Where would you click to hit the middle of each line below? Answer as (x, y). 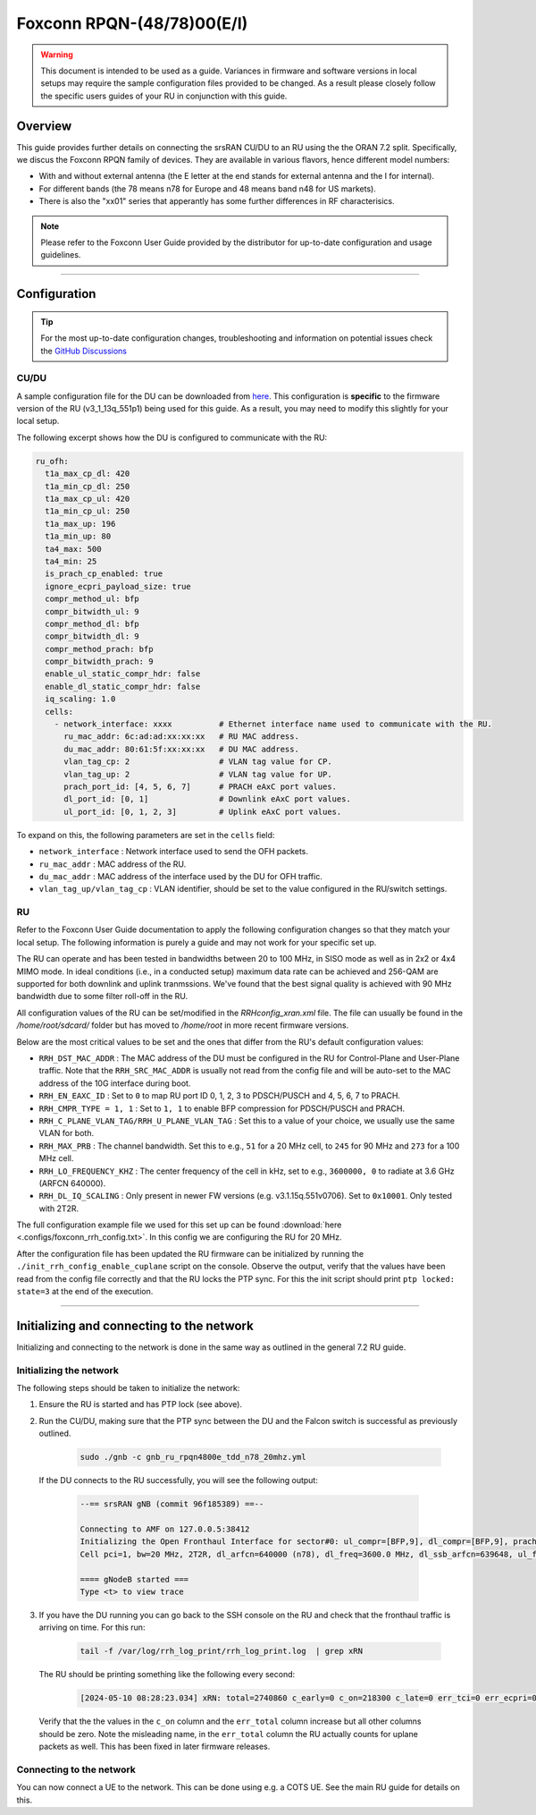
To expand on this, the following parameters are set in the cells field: (146, 835)
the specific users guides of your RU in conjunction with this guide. (164, 96)
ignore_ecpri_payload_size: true (118, 586)
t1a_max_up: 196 (80, 524)
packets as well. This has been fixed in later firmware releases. (155, 1747)
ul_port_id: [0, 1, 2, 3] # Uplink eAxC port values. (203, 811)
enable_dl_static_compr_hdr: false (123, 686)
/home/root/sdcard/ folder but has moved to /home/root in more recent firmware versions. (183, 1025)
